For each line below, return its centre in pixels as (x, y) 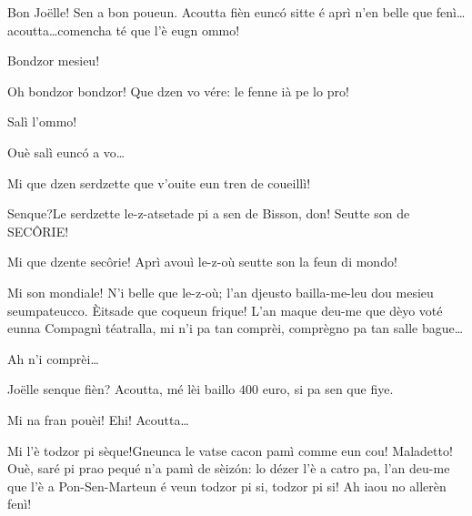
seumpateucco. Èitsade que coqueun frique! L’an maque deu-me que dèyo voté (225, 310)
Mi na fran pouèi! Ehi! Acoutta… (98, 419)
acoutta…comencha (60, 30)
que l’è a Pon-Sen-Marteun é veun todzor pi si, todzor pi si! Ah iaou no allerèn (227, 486)
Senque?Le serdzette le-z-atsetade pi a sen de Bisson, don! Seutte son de (209, 213)
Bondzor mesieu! (54, 61)
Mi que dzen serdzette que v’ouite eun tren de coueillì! (159, 182)
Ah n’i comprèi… (53, 358)
